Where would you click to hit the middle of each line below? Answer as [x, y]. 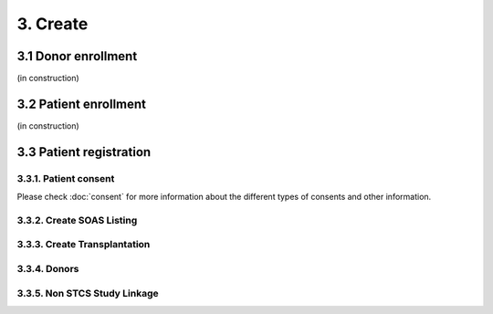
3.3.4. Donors [48, 269]
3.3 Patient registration [84, 152]
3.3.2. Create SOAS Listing [77, 220]
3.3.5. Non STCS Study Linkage [88, 293]
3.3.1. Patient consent [66, 178]
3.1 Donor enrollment [77, 56]
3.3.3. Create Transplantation [84, 245]
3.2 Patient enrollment [81, 104]
